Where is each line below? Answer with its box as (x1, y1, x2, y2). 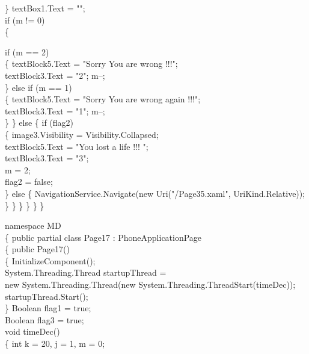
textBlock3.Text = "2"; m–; (5, 69, 105, 81)
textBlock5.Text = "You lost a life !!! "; (5, 140, 148, 152)
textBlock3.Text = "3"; (5, 152, 89, 164)
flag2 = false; (5, 175, 53, 188)
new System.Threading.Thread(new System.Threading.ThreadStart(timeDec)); (5, 278, 296, 291)
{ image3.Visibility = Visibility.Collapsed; (5, 128, 159, 140)
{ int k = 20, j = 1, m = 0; (5, 337, 105, 350)
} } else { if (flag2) (5, 116, 74, 129)
